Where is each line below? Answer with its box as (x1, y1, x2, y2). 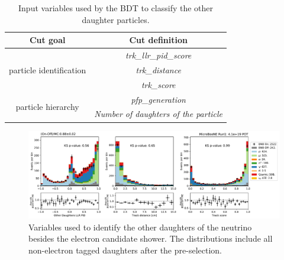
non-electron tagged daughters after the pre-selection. (28, 243, 222, 256)
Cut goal (29, 34, 66, 46)
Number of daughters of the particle (94, 108, 223, 120)
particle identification (9, 63, 86, 76)
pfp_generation (131, 93, 186, 105)
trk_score (141, 78, 176, 90)
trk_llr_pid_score (125, 49, 192, 61)
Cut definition (129, 34, 188, 46)
